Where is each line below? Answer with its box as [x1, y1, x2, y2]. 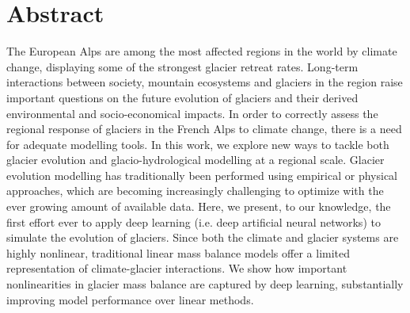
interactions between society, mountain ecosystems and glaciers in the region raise [6, 74, 403, 90]
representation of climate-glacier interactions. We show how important [6, 260, 347, 277]
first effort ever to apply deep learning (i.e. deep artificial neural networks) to [6, 213, 381, 230]
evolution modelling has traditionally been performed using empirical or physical [6, 166, 397, 183]
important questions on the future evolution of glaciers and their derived [6, 89, 359, 105]
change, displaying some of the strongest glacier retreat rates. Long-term [6, 58, 359, 74]
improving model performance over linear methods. [6, 291, 254, 307]
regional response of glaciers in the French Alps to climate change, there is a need [6, 120, 402, 137]
